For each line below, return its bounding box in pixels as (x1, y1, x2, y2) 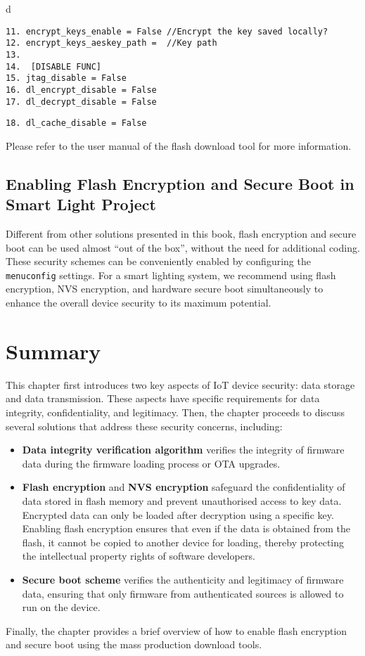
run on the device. (22, 600, 101, 615)
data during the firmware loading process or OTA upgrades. (22, 456, 281, 470)
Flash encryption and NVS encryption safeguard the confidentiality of (22, 480, 345, 494)
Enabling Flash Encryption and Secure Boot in (6, 172, 354, 194)
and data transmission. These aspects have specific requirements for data (6, 391, 320, 406)
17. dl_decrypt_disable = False (6, 96, 157, 107)
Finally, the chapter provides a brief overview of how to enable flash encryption (6, 623, 347, 638)
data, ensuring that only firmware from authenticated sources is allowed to (22, 586, 344, 600)
